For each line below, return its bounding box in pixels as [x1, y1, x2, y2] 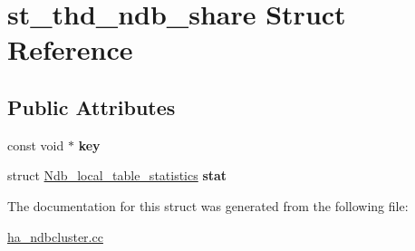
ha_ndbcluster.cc [7, 227, 103, 246]
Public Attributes [7, 92, 176, 121]
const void [7, 135, 64, 154]
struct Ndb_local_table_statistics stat [7, 166, 227, 185]
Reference [7, 31, 133, 68]
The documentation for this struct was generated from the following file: [7, 196, 409, 215]
